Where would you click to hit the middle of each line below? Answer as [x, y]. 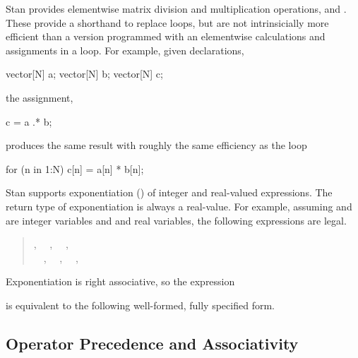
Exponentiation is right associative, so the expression [120, 281]
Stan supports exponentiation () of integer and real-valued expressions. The [169, 192]
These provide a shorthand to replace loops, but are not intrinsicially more [167, 22]
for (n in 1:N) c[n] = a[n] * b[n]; [75, 168]
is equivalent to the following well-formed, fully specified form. [140, 305]
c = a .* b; [29, 121]
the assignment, [40, 97]
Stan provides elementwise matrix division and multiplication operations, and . [176, 8]
